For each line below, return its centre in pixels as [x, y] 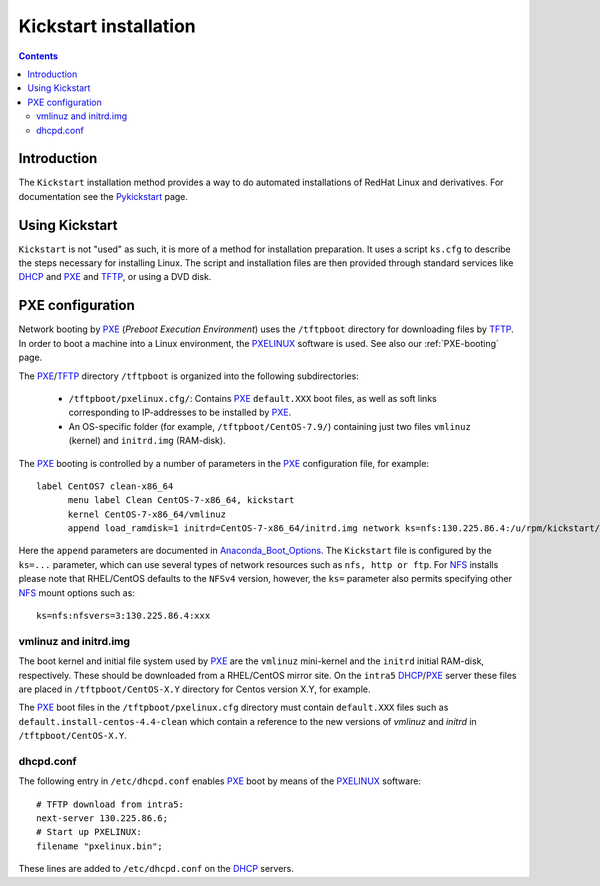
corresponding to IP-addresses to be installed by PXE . [180, 412]
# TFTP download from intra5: [110, 804]
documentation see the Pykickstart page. [103, 196]
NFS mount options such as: [76, 592]
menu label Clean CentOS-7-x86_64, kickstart [181, 500]
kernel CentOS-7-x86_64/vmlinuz [147, 514]
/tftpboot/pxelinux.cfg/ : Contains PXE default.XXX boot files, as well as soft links [252, 398]
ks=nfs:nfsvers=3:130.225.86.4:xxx [123, 616]
